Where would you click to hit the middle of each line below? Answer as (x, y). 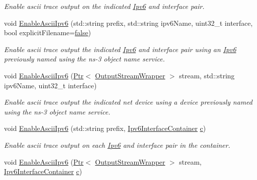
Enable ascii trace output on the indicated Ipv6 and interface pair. (104, 6)
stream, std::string (207, 75)
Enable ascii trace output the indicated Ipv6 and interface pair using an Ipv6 (120, 49)
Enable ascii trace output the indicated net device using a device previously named (128, 102)
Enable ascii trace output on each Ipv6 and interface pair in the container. (117, 145)
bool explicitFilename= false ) (47, 32)
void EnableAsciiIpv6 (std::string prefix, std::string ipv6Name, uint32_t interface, (128, 23)
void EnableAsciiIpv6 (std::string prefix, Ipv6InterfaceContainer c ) (105, 128)
